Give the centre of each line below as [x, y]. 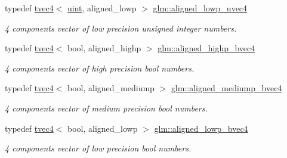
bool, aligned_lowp [103, 128]
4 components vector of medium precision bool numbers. [106, 108]
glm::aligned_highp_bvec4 [206, 48]
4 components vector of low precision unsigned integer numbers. [121, 28]
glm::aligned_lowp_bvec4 [201, 128]
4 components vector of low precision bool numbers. [98, 148]
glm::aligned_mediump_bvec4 [226, 88]
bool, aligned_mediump [111, 88]
